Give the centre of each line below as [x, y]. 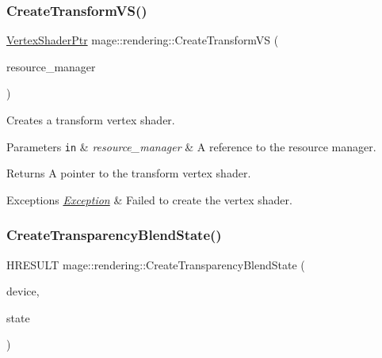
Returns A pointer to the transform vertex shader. [129, 173]
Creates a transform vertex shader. [91, 120]
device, [23, 291]
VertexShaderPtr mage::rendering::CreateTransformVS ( [143, 40]
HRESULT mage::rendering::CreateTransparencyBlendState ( [156, 264]
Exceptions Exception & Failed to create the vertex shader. [149, 199]
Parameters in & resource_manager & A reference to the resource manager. [191, 146]
